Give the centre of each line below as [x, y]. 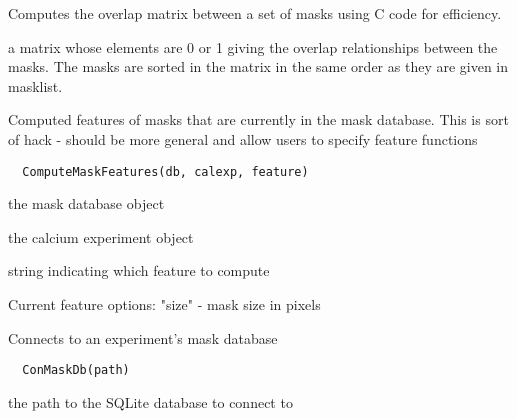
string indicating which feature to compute [139, 270]
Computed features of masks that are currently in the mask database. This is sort [258, 119]
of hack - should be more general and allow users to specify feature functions [243, 138]
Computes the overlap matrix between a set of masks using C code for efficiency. [255, 13]
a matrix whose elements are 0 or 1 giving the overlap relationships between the [253, 46]
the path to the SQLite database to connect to [150, 401]
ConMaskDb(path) [76, 370]
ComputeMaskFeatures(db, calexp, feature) [165, 171]
